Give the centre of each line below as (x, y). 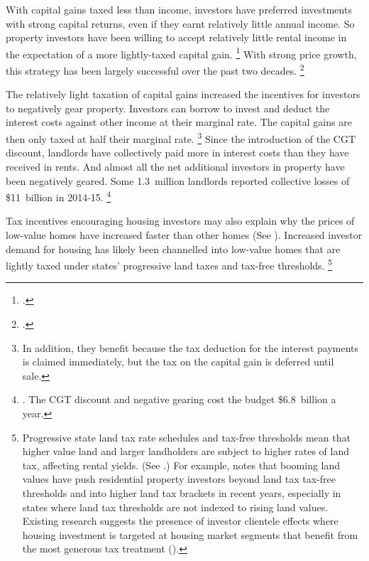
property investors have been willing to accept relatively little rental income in (176, 37)
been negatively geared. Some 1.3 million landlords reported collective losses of (178, 180)
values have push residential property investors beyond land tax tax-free (179, 479)
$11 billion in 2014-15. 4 (59, 196)
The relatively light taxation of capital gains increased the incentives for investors (183, 94)
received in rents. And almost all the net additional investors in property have (175, 166)
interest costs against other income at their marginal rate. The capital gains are (179, 122)
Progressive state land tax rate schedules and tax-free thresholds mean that (186, 437)
